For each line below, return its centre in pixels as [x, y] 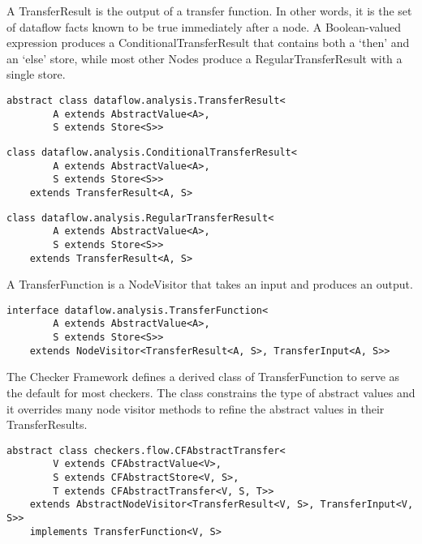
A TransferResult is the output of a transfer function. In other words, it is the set [209, 11]
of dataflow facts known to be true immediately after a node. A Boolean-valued [204, 26]
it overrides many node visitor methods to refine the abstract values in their [196, 408]
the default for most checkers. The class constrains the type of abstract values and [211, 392]
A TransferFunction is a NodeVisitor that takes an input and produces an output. [210, 284]
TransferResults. [47, 424]
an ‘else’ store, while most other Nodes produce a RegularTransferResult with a [205, 58]
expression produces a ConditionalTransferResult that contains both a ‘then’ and [208, 43]
